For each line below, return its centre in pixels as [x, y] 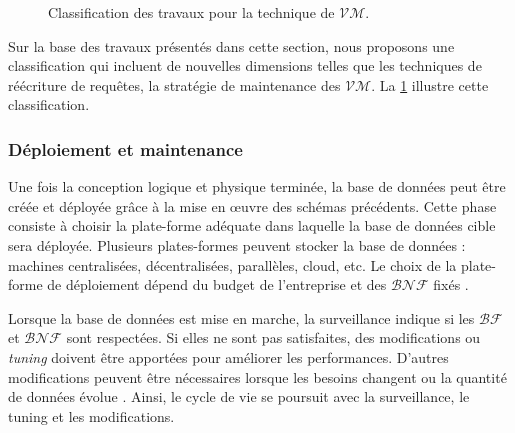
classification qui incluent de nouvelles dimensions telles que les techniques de [245, 65]
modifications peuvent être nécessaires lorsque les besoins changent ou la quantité [257, 376]
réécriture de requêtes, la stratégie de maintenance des [174, 84]
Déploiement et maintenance [125, 148]
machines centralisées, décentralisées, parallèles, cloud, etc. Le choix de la [232, 264]
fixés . [451, 284]
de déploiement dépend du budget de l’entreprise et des [217, 284]
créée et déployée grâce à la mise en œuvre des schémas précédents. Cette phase [252, 205]
